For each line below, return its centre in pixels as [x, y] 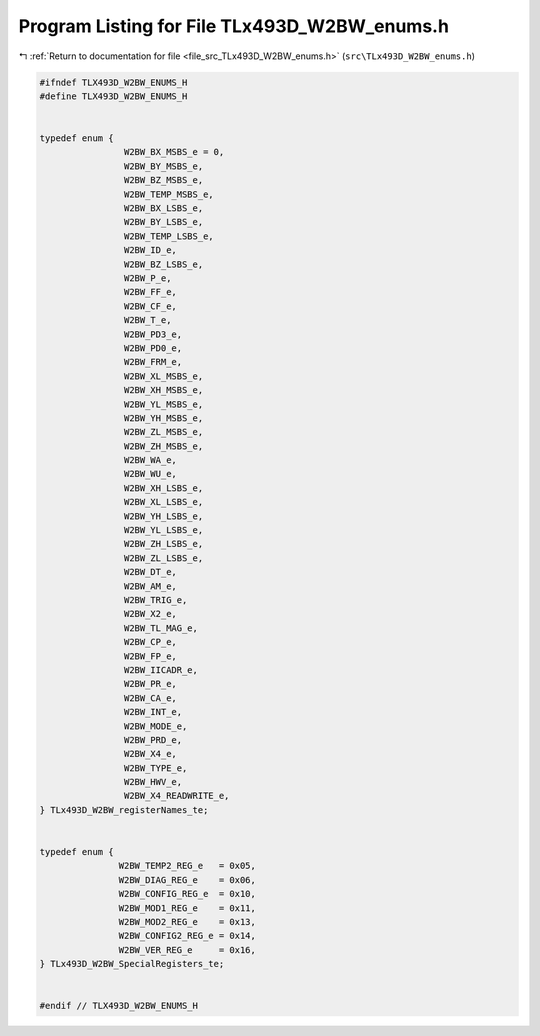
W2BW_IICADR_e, [161, 669]
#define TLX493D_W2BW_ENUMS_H [113, 96]
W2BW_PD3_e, [153, 334]
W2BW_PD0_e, [153, 348]
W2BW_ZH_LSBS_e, [163, 544]
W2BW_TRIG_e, [155, 599]
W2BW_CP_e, [150, 642]
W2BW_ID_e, [150, 250]
